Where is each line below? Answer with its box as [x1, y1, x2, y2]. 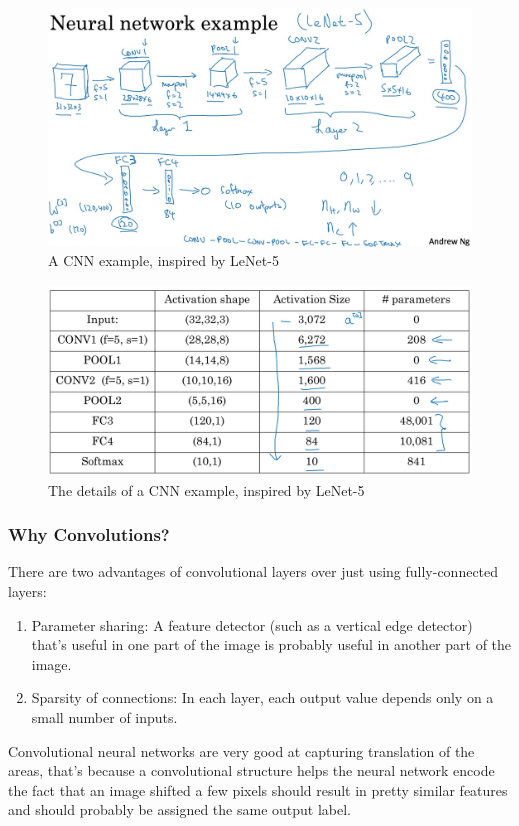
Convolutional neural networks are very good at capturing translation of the [8, 740, 475, 761]
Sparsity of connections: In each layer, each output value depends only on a [31, 687, 494, 708]
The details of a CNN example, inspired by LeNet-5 [48, 479, 365, 500]
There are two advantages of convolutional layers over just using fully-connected [8, 561, 499, 582]
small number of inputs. [31, 706, 178, 727]
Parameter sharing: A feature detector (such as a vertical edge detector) [31, 614, 473, 635]
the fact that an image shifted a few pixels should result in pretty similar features [8, 779, 508, 800]
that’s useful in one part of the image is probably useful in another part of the [31, 634, 512, 655]
